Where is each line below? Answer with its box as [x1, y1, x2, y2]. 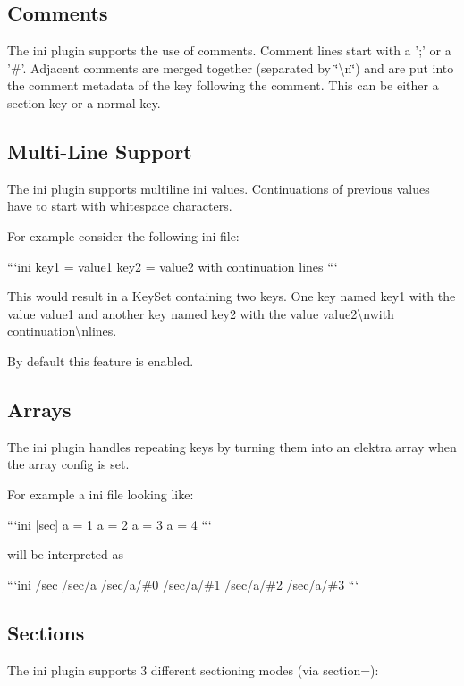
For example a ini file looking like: [7, 484, 194, 503]
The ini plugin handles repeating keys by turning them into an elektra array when [7, 437, 457, 456]
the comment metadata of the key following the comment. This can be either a [7, 76, 439, 95]
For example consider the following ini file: [7, 226, 240, 245]
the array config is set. [7, 455, 130, 473]
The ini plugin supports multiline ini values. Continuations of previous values [7, 179, 430, 197]
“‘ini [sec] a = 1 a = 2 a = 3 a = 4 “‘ [7, 514, 212, 533]
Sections [7, 618, 85, 646]
